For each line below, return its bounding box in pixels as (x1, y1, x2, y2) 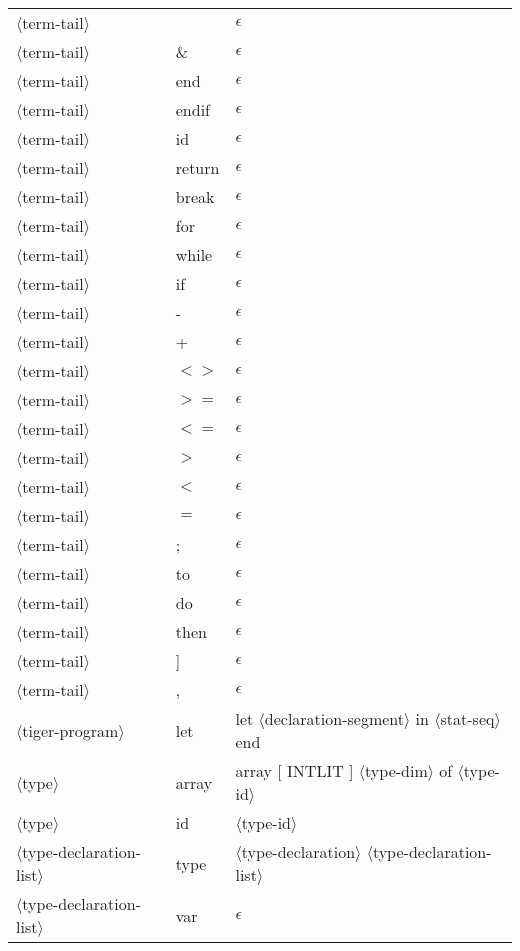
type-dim (365, 759, 428, 782)
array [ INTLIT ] (235, 759, 354, 782)
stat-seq (440, 707, 495, 730)
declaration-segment (264, 707, 405, 730)
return (175, 156, 220, 179)
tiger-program (22, 718, 119, 742)
